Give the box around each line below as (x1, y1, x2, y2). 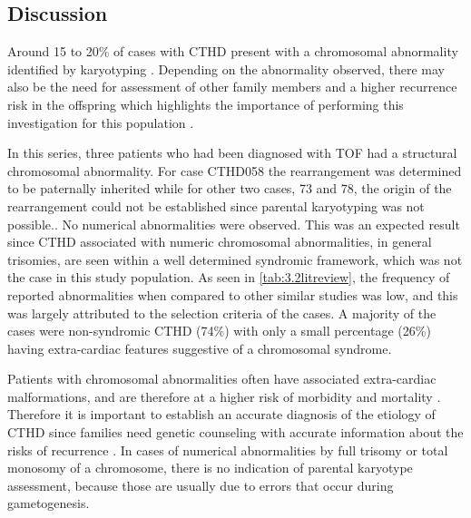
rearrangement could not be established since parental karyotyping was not (7, 196, 425, 215)
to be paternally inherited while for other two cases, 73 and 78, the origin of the (7, 179, 452, 198)
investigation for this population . (7, 112, 194, 132)
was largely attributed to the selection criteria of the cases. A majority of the (7, 303, 437, 322)
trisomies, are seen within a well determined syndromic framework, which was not (7, 249, 463, 269)
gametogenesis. (7, 494, 90, 513)
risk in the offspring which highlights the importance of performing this (7, 94, 404, 113)
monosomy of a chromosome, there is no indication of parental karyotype (7, 458, 413, 477)
